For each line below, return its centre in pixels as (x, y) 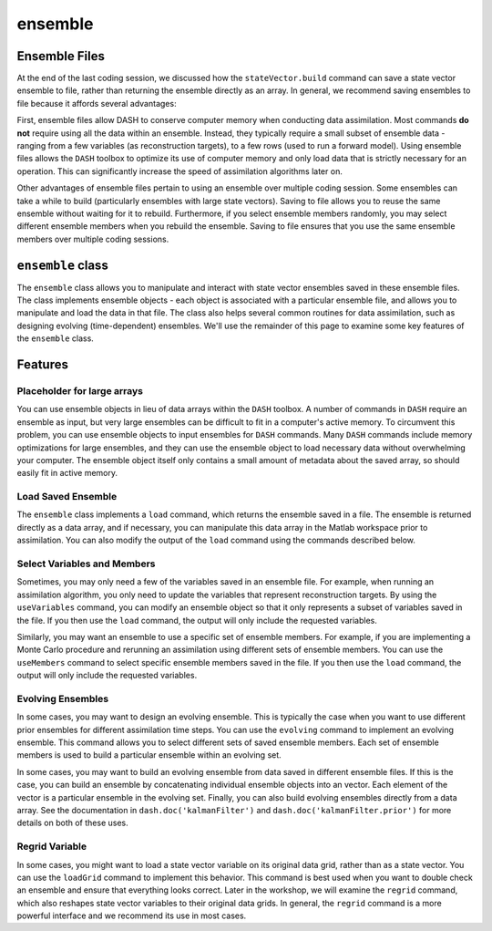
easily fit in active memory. (67, 473)
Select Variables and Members (86, 564)
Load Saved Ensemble (67, 497)
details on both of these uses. (72, 823)
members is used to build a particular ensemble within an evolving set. (149, 755)
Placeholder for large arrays (80, 391)
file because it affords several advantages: (97, 103)
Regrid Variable (51, 846)
